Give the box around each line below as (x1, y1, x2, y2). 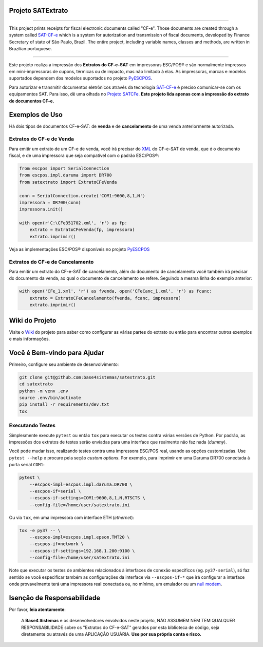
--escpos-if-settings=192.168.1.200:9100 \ (29, 548, 135, 553)
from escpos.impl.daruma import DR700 (19, 172, 112, 178)
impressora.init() (19, 207, 63, 212)
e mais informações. (9, 336, 50, 342)
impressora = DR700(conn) (19, 200, 81, 205)
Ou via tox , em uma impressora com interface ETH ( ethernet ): (9, 514, 134, 520)
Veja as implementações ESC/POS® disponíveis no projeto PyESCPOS (9, 246, 150, 252)
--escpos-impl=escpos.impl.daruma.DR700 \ (29, 481, 132, 487)
